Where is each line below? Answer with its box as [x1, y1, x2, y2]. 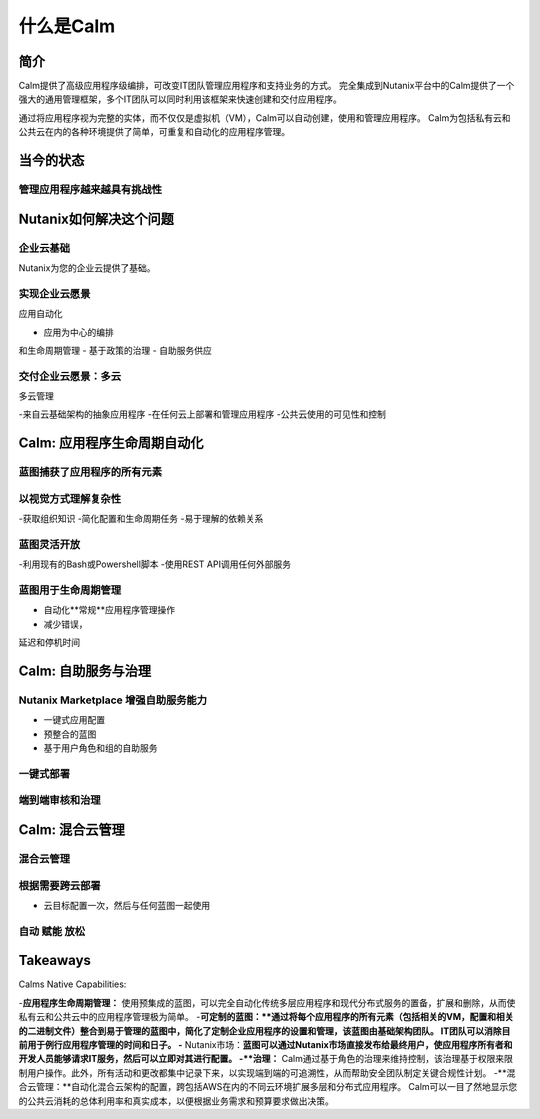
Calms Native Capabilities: [18, 978, 127, 990]
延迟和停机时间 [18, 636, 80, 649]
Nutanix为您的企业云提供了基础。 [18, 261, 156, 274]
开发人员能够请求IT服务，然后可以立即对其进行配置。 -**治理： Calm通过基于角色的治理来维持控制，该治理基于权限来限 [18, 1053, 514, 1065]
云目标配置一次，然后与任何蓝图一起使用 [43, 899, 210, 911]
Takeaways [18, 952, 92, 969]
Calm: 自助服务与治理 [18, 663, 152, 680]
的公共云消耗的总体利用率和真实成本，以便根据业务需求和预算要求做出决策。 [18, 1095, 334, 1107]
